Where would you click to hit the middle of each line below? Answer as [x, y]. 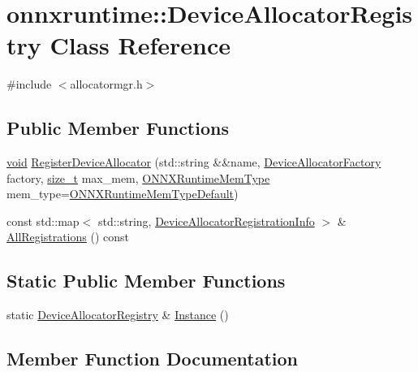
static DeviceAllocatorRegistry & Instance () [118, 315]
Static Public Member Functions [146, 281]
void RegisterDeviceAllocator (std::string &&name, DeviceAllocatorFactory [194, 162]
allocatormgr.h [106, 84]
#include [29, 84]
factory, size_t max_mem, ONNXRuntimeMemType [138, 177]
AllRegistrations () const [68, 237]
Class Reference [140, 45]
